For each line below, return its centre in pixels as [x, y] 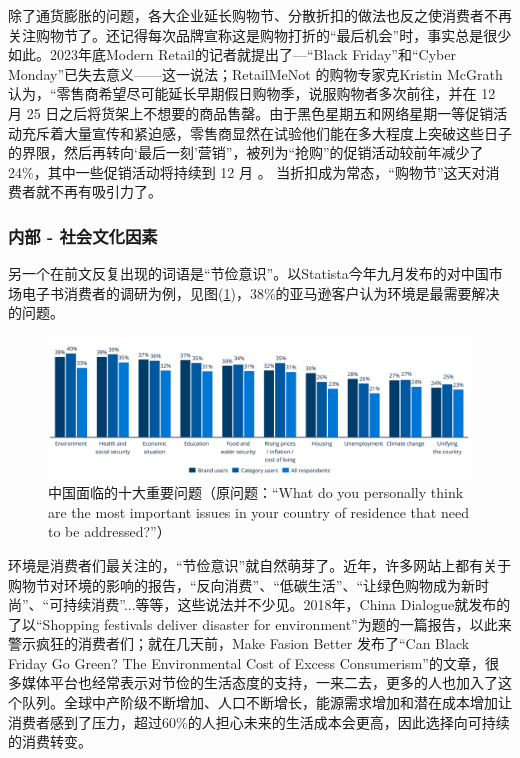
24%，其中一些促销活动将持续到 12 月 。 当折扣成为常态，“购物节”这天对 [247, 171]
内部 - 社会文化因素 [83, 235]
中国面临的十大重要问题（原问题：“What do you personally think [256, 492]
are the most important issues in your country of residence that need [258, 511]
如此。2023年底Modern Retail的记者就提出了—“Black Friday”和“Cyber [232, 54]
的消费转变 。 [50, 741]
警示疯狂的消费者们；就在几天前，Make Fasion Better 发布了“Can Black [239, 643]
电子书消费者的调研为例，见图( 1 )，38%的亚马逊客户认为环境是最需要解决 [260, 292]
